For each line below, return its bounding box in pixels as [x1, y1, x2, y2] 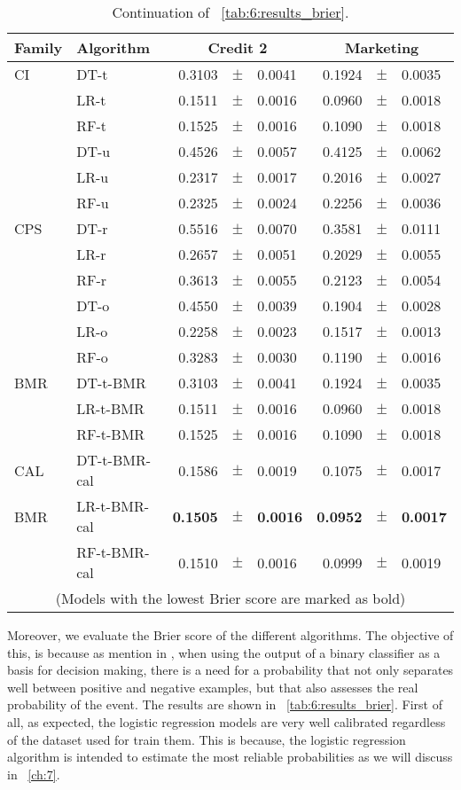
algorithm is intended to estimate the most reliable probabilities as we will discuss [7, 747, 453, 766]
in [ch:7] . [7, 764, 60, 783]
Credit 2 [207, 37, 268, 58]
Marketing [345, 37, 419, 58]
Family [14, 37, 63, 58]
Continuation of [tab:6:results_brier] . [112, 2, 349, 22]
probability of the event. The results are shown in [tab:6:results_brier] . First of [7, 695, 442, 714]
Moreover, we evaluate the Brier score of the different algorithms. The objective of [7, 626, 454, 644]
